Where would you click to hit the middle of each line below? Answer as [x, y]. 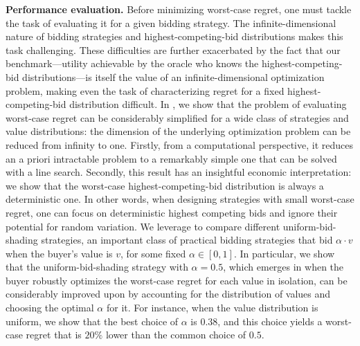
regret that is [54, 335]
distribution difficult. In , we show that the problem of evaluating [208, 104]
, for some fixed [153, 253]
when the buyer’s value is [59, 253]
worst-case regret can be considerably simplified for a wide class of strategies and [177, 117]
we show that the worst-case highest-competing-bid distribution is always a [165, 185]
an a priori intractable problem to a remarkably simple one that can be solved [171, 158]
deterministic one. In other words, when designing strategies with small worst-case [180, 199]
